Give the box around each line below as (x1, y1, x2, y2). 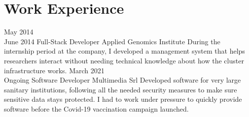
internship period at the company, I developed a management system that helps (4, 46, 245, 56)
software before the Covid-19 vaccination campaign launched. (4, 103, 189, 114)
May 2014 (4, 27, 34, 37)
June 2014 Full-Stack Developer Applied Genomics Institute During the (4, 36, 220, 46)
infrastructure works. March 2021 (4, 65, 105, 75)
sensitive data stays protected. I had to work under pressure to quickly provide (4, 94, 242, 104)
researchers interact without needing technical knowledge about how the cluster (4, 55, 244, 65)
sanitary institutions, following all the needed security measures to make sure (4, 84, 237, 94)
